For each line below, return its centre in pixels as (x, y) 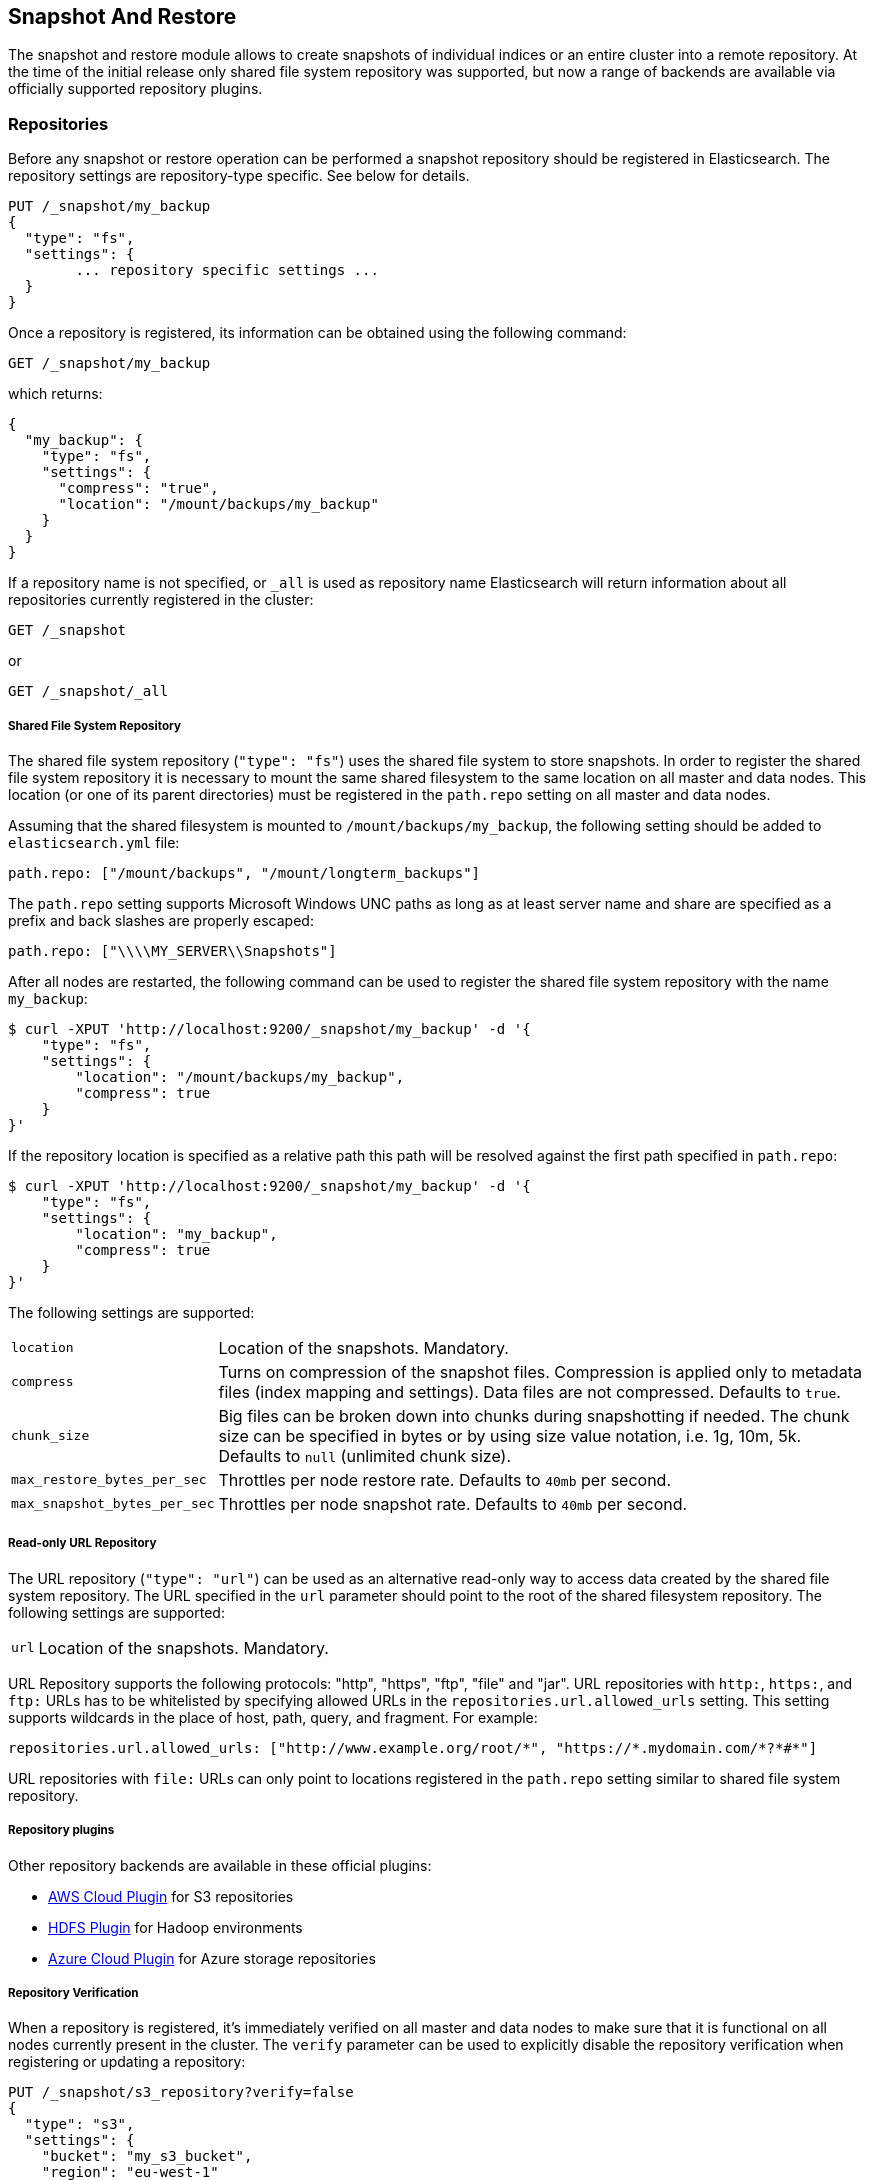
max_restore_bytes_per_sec (109, 1480)
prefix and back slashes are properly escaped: (161, 920)
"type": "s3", (79, 2124)
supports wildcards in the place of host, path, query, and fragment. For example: (273, 1717)
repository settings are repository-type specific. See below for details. (239, 176)
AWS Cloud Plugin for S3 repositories (171, 1896)
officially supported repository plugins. (135, 89)
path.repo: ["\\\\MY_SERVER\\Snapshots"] (172, 950)
